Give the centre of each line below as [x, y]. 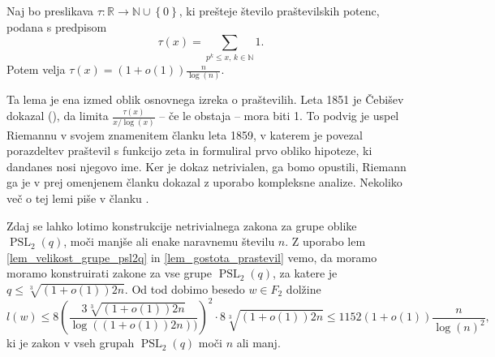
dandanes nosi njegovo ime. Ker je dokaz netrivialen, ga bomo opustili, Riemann [207, 166]
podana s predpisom [57, 26]
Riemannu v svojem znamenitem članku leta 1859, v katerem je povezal [185, 134]
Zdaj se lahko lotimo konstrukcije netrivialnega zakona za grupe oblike [182, 225]
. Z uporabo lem [325, 241]
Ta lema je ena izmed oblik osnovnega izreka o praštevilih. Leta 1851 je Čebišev [205, 99]
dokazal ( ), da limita [58, 116]
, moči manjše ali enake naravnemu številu [169, 241]
